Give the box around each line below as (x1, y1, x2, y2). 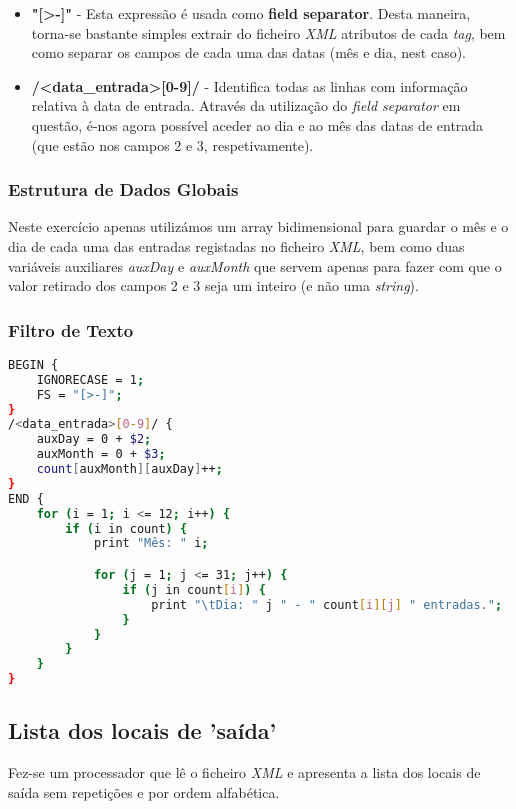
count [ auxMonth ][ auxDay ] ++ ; (36, 462, 223, 477)
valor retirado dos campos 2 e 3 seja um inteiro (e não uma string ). (8, 275, 419, 296)
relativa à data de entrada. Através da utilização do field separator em (31, 95, 461, 116)
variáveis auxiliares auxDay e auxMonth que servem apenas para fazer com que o (8, 255, 502, 276)
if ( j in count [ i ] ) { (122, 582, 266, 597)
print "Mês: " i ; (93, 536, 209, 551)
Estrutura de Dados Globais (8, 177, 239, 202)
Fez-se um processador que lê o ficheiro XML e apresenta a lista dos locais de (8, 762, 481, 783)
